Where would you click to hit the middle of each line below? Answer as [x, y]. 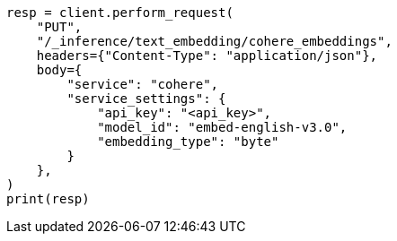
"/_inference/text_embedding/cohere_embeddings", [214, 41]
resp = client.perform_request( [120, 13]
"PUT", [59, 27]
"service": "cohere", [143, 84]
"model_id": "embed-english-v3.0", [222, 127]
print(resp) [48, 199]
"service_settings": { [146, 99]
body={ [59, 70]
